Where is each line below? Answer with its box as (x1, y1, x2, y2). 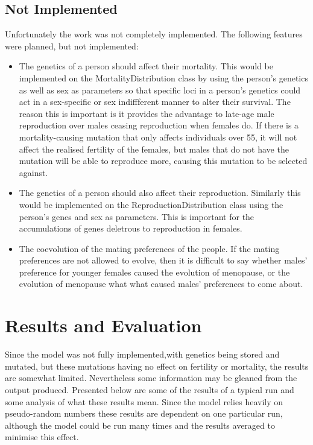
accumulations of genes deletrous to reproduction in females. (19, 222, 242, 235)
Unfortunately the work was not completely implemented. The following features (5, 28, 303, 40)
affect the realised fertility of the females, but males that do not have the (19, 142, 289, 155)
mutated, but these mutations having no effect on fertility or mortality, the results (5, 359, 309, 372)
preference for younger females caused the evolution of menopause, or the (19, 265, 290, 278)
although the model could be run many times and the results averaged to (5, 418, 275, 431)
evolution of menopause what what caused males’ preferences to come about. (19, 277, 303, 290)
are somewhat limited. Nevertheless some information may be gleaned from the (5, 371, 297, 384)
